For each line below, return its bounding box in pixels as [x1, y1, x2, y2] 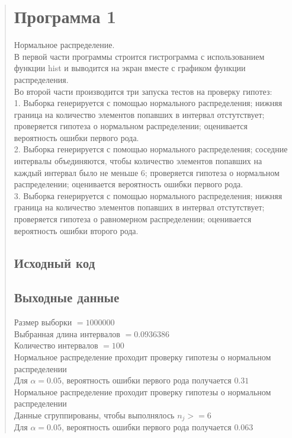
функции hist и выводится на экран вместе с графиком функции [14, 62, 246, 74]
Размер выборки [14, 316, 72, 328]
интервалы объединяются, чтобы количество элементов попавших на [14, 155, 262, 167]
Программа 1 [14, 4, 117, 28]
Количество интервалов [14, 339, 98, 351]
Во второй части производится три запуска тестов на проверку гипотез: [14, 85, 272, 97]
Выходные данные [14, 288, 120, 306]
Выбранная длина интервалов [14, 327, 120, 340]
